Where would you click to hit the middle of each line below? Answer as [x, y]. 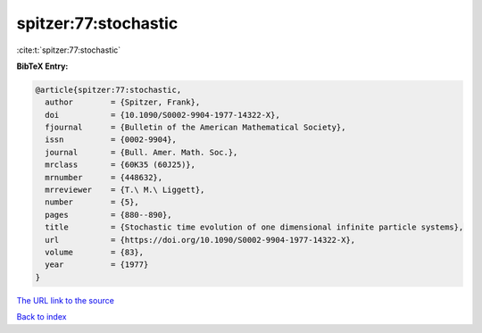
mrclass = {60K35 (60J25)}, [120, 165]
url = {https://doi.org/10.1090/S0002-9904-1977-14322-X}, [200, 240]
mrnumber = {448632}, [104, 177]
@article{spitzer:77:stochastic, [108, 90]
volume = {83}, [95, 252]
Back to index [42, 317]
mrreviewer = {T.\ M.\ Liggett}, [125, 190]
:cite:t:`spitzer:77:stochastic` [69, 50]
